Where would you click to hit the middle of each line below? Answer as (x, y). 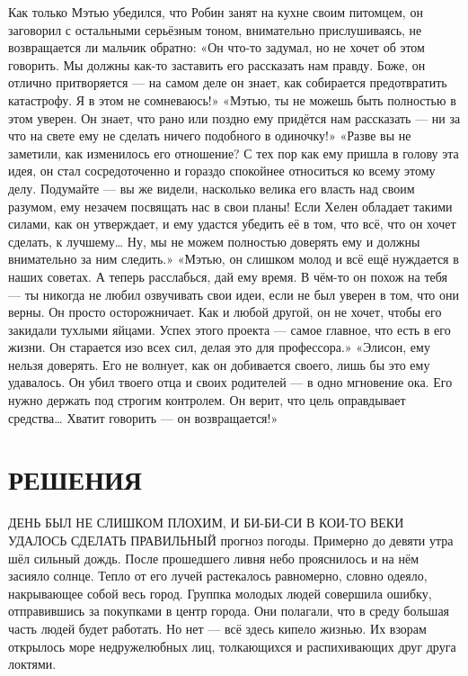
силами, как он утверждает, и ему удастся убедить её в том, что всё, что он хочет (232, 224)
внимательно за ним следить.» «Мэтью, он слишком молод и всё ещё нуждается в (234, 259)
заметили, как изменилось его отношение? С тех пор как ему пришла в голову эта (234, 153)
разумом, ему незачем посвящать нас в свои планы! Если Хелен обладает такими (230, 206)
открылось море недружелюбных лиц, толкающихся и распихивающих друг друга (232, 646)
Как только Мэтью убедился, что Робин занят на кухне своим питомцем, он (216, 12)
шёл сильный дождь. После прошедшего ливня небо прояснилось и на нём (214, 558)
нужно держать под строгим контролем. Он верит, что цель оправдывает (207, 400)
